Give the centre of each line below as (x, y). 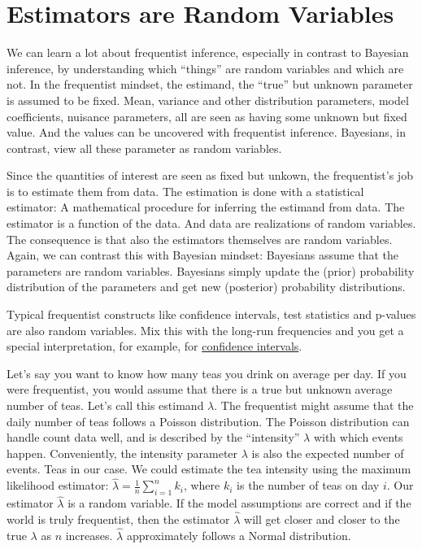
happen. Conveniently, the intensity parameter (122, 453)
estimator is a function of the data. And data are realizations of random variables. (211, 223)
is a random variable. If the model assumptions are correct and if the (239, 503)
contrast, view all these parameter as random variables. (144, 148)
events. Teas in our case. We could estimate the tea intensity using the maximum (209, 469)
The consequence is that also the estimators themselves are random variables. (200, 239)
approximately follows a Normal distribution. (239, 535)
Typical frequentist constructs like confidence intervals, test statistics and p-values (211, 314)
